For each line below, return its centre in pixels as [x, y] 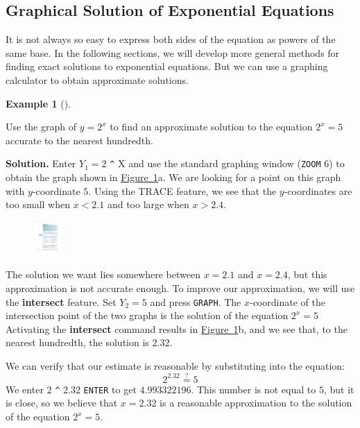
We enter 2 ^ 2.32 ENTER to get [71, 389]
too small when [38, 204]
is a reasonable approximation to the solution [256, 403]
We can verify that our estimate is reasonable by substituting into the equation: [175, 366]
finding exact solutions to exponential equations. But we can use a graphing [167, 66]
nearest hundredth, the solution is [77, 342]
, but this [307, 274]
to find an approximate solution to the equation [211, 127]
